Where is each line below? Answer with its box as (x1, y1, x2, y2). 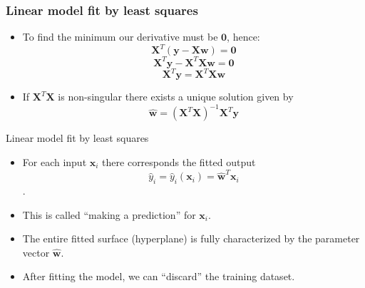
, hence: (227, 29, 260, 44)
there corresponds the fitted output (102, 155, 256, 169)
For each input (22, 155, 87, 169)
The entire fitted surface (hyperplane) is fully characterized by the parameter (22, 231, 360, 246)
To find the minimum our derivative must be (22, 29, 218, 44)
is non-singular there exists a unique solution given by (58, 89, 294, 104)
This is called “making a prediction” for (22, 207, 196, 222)
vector (22, 245, 50, 259)
